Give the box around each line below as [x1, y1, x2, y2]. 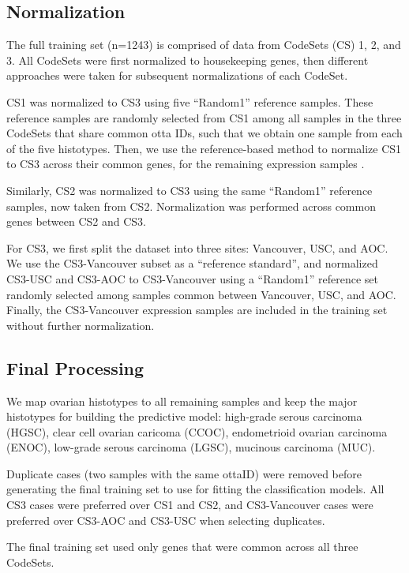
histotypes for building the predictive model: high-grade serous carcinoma [6, 408, 362, 425]
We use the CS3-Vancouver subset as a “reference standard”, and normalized [6, 255, 378, 272]
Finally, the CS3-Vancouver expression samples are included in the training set [6, 301, 388, 318]
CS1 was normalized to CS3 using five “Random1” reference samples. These [6, 93, 373, 110]
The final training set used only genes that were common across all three [6, 538, 358, 555]
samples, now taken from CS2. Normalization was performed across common [6, 197, 376, 214]
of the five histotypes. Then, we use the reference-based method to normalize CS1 [6, 140, 402, 156]
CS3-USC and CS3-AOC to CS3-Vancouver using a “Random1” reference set [6, 270, 378, 286]
